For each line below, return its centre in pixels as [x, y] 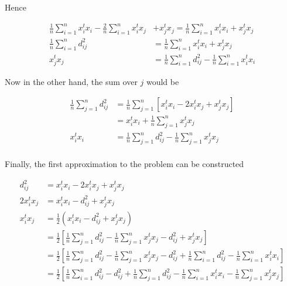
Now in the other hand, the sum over [71, 81]
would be [163, 81]
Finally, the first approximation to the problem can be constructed [124, 164]
